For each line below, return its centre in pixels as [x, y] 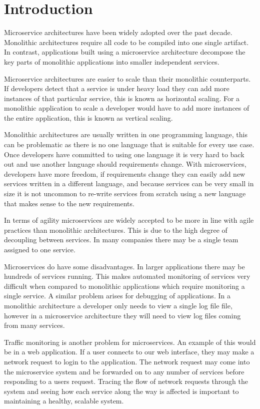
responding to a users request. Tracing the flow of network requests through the [126, 381]
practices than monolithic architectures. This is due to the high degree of [116, 230]
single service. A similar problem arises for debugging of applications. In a [117, 296]
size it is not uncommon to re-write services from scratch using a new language [125, 193]
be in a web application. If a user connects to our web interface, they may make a [129, 352]
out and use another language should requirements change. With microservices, [125, 164]
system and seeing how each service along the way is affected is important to [121, 391]
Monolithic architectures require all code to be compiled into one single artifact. [126, 42]
